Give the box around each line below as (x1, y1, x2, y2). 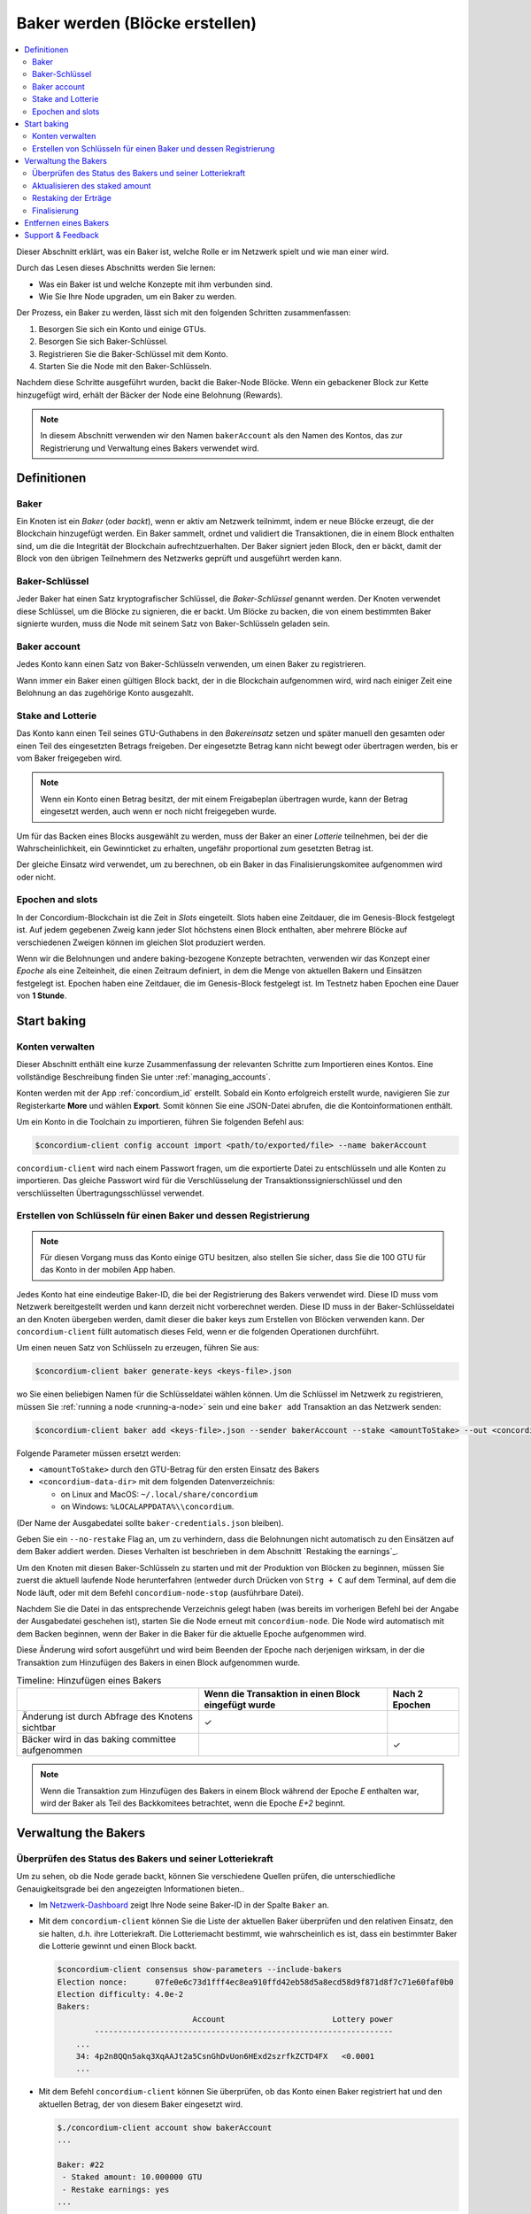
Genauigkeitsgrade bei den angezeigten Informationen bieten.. (16, 1883, 245, 1894)
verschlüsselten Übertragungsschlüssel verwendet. (16, 1188, 204, 1198)
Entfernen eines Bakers (24, 218, 110, 228)
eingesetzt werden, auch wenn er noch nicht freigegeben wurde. (40, 806, 277, 817)
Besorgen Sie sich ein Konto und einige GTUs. (38, 323, 207, 334)
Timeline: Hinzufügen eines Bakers (16, 1675, 162, 1687)
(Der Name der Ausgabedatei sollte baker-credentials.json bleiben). (16, 1517, 284, 1528)
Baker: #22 (57, 2159, 104, 2170)
